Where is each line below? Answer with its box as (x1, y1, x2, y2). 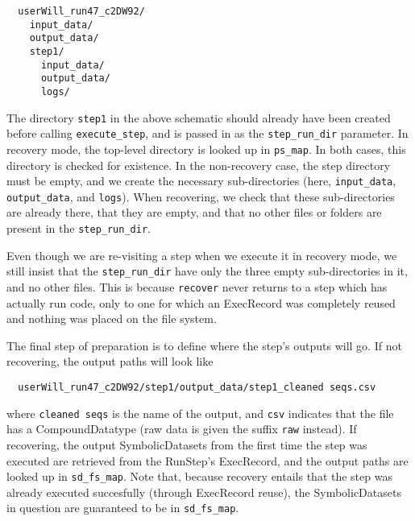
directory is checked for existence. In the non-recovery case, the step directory (6, 156, 391, 173)
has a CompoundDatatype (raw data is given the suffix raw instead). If (6, 420, 357, 437)
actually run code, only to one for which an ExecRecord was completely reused (6, 294, 396, 311)
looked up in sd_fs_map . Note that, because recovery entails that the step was (6, 468, 392, 485)
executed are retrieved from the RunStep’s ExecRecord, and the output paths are (6, 452, 409, 469)
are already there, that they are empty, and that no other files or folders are (6, 204, 382, 221)
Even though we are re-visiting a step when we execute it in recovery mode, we (6, 246, 397, 263)
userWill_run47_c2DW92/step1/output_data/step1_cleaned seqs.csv (18, 382, 376, 393)
